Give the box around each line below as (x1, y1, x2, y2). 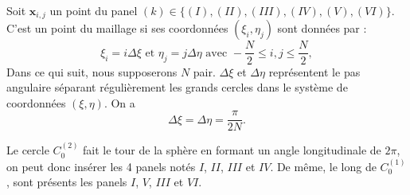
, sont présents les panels (6, 174, 127, 190)
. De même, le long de (270, 158, 377, 174)
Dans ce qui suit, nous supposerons (6, 63, 178, 80)
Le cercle (6, 142, 49, 158)
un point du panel (49, 2, 138, 18)
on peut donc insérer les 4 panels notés (6, 158, 196, 174)
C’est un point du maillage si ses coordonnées (6, 20, 228, 37)
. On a (103, 94, 135, 111)
